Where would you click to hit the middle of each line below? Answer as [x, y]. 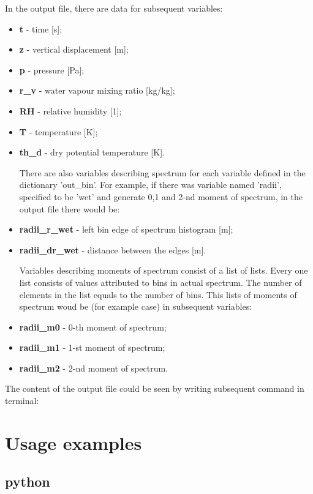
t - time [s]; [41, 28]
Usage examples [74, 442]
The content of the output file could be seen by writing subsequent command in [155, 388]
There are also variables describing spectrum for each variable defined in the [162, 172]
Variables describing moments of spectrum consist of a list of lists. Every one [164, 270]
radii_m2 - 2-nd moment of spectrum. [94, 368]
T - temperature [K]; [58, 131]
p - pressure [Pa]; [52, 69]
